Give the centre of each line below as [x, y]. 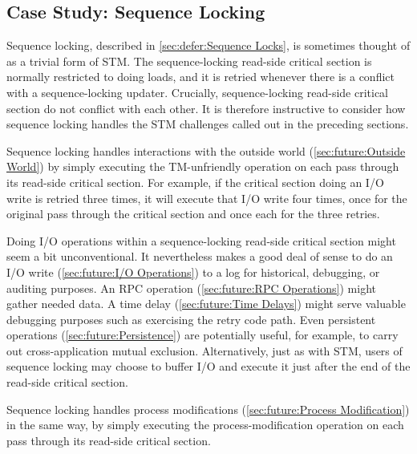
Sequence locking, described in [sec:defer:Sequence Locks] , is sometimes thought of [208, 45]
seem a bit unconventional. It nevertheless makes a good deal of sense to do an [200, 256]
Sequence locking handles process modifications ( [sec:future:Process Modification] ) [208, 409]
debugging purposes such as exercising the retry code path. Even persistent [191, 319]
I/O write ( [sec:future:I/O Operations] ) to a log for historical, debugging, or [193, 272]
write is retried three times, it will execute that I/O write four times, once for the [207, 198]
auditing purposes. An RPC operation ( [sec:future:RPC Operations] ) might [191, 288]
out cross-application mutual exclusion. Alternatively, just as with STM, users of [204, 350]
